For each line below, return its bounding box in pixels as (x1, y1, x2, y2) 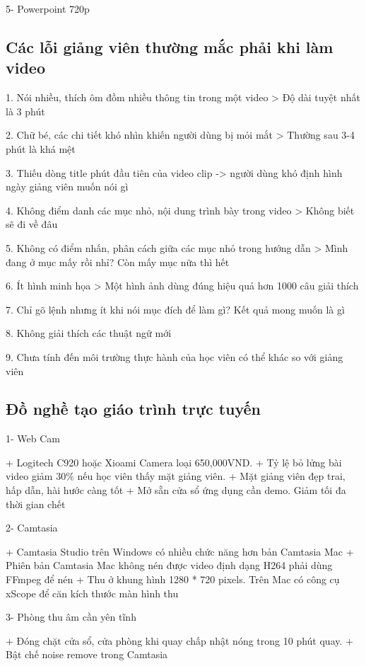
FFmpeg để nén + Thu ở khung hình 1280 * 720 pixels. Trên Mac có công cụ (6, 572, 340, 587)
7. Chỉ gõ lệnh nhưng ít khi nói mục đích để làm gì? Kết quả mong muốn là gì (6, 302, 345, 316)
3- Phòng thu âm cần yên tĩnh (6, 609, 136, 624)
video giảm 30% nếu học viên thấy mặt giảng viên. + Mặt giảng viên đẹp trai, (6, 469, 346, 483)
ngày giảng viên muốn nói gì (6, 179, 129, 194)
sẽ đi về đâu (6, 217, 58, 231)
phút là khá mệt (6, 141, 76, 156)
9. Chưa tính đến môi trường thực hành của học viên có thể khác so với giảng (6, 349, 343, 364)
